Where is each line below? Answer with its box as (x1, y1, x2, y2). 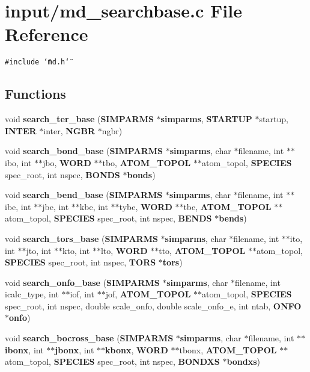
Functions (5, 84, 66, 103)
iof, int (70, 288, 94, 300)
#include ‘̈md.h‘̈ (5, 58, 70, 67)
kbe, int (79, 200, 108, 212)
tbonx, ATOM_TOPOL (179, 343, 277, 356)
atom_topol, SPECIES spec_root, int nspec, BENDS (5, 212, 212, 225)
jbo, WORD (43, 156, 91, 169)
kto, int (62, 244, 90, 256)
